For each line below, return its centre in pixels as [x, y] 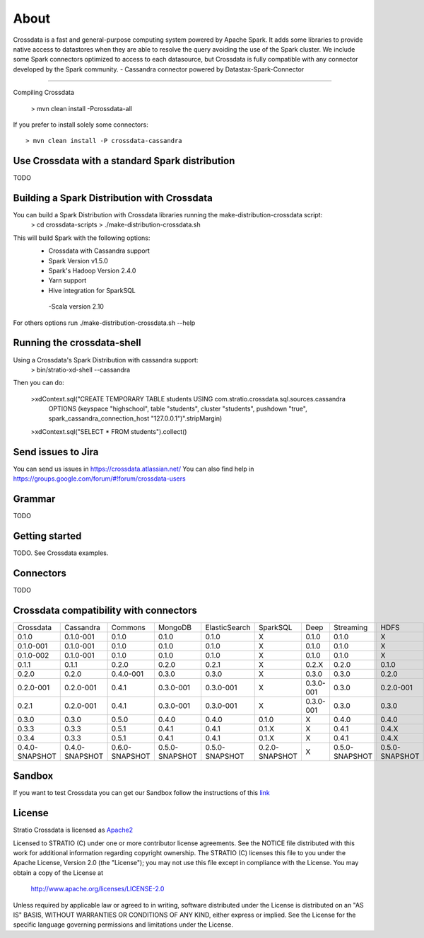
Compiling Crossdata [43, 93]
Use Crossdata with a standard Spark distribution [124, 161]
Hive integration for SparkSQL [92, 290]
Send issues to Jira [56, 452]
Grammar [34, 499]
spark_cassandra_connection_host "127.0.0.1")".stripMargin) [135, 418]
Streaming [351, 627]
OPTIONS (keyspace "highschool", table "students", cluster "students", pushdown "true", [178, 409]
